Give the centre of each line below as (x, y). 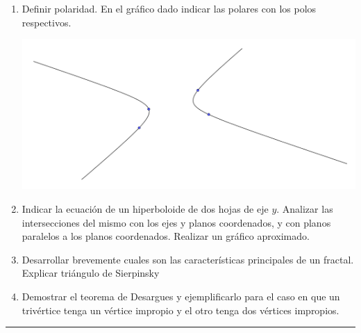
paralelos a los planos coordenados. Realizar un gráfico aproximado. (166, 236)
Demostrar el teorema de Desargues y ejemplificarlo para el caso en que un (181, 296)
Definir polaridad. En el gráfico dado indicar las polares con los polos (169, 8)
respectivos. (47, 22)
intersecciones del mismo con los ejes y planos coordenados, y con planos (176, 222)
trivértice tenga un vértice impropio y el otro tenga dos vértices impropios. (180, 310)
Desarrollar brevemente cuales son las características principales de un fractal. (188, 259)
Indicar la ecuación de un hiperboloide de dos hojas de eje (145, 208)
